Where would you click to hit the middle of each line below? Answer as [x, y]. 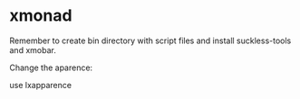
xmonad [41, 16]
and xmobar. [33, 49]
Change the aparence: [51, 67]
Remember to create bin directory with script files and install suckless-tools [150, 40]
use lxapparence [41, 85]
